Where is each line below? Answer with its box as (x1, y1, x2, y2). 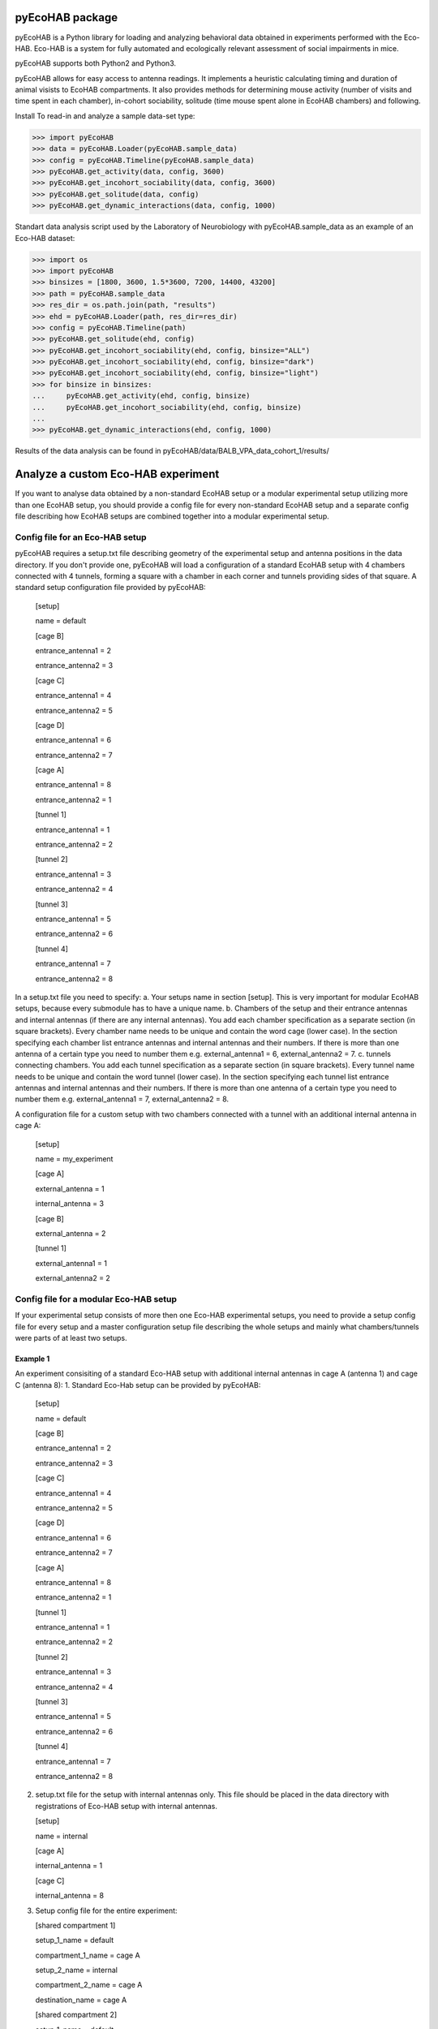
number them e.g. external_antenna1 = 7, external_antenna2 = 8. (15, 1094, 230, 1104)
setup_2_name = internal (35, 1965, 118, 1975)
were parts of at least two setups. (15, 1333, 127, 1343)
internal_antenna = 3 (35, 1199, 105, 1208)
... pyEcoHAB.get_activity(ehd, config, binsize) (32, 391, 251, 401)
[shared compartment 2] (35, 2010, 118, 2020)
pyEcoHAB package (15, 11, 118, 24)
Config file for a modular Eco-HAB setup (15, 1293, 178, 1304)
